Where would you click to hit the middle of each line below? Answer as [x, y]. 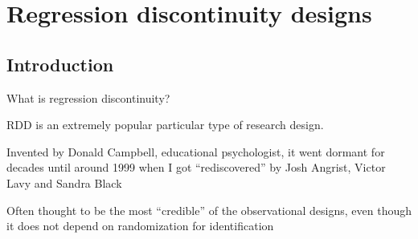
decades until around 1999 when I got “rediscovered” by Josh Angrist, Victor [196, 167]
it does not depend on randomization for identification [140, 226]
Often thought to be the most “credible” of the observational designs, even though [209, 210]
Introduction [60, 64]
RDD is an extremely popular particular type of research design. [165, 125]
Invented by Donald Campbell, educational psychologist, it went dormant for [196, 151]
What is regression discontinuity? [88, 97]
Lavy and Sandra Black [64, 182]
